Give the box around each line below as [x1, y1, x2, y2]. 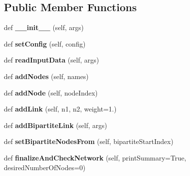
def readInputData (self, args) [4, 55, 99, 65]
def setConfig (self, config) [4, 38, 86, 48]
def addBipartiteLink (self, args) [4, 120, 107, 130]
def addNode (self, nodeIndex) [4, 87, 98, 97]
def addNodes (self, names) [4, 71, 89, 81]
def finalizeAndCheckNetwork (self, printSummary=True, [4, 152, 187, 162]
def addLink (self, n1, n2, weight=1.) [4, 104, 117, 114]
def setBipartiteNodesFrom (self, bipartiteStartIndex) [4, 136, 174, 146]
